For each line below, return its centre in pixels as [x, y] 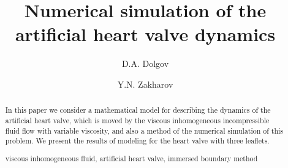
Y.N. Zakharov [145, 84]
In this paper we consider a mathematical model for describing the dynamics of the [138, 110]
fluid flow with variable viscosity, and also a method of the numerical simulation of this [144, 130]
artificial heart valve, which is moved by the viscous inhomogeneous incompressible [137, 120]
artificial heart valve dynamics [145, 34]
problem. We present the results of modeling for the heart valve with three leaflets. [137, 141]
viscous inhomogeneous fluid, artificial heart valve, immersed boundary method [131, 158]
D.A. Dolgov [145, 63]
